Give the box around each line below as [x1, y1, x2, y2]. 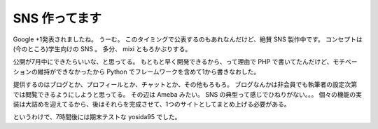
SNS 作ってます [13, 11, 101, 26]
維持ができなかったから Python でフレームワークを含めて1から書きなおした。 [37, 67, 260, 76]
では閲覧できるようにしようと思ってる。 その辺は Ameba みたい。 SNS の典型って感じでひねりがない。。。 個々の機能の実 [13, 90, 363, 98]
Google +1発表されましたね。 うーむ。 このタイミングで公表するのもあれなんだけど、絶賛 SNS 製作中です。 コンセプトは [13, 35, 363, 43]
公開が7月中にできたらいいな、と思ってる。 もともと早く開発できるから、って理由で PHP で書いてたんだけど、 [13, 57, 333, 66]
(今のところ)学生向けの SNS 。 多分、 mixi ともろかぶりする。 [13, 44, 192, 53]
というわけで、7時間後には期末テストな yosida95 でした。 [13, 113, 181, 121]
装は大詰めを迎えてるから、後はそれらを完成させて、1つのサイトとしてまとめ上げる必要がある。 [13, 100, 290, 108]
